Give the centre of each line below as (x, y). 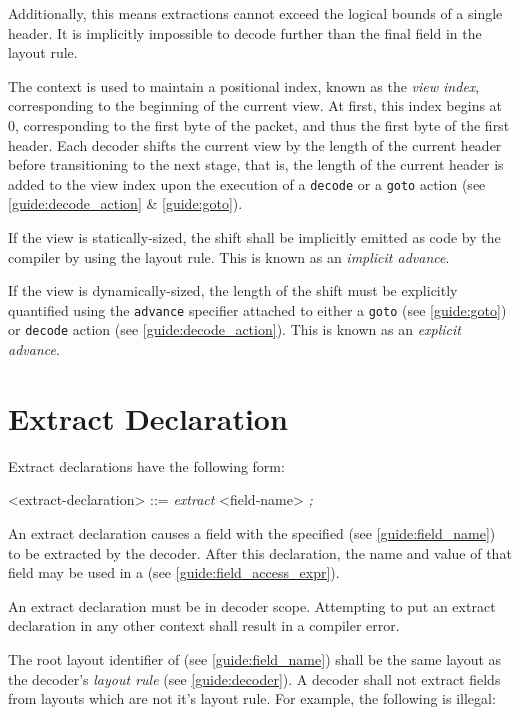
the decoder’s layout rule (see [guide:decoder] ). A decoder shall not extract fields (254, 678)
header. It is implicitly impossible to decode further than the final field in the (245, 32)
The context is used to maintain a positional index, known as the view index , (244, 85)
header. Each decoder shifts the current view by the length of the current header (255, 144)
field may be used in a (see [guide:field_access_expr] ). (174, 572)
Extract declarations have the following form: (146, 465)
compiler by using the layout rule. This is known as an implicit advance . (229, 256)
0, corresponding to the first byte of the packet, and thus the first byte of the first (259, 124)
